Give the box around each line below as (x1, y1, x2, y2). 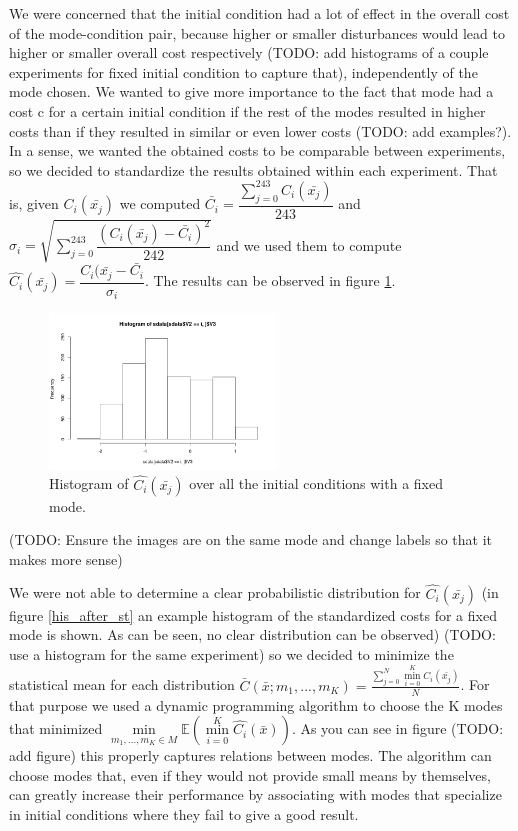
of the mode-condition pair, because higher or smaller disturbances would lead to (9, 22, 505, 43)
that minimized (9, 718, 103, 739)
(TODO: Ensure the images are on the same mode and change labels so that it (9, 529, 493, 550)
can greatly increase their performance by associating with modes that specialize (9, 784, 502, 805)
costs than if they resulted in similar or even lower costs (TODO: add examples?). (9, 120, 512, 141)
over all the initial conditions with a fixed (189, 473, 443, 494)
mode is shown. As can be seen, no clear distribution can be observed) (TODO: (9, 624, 496, 645)
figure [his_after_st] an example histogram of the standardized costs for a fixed (9, 604, 497, 625)
